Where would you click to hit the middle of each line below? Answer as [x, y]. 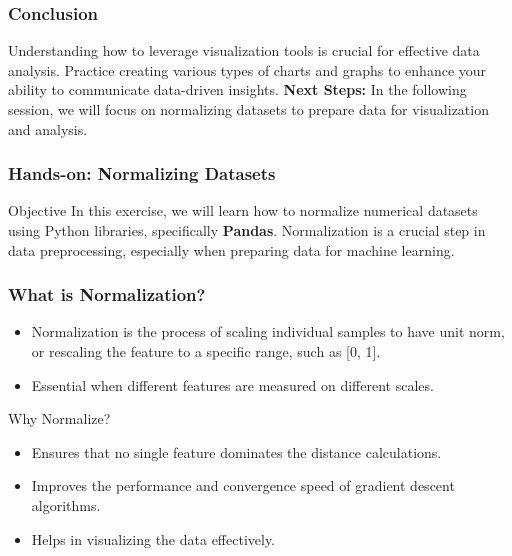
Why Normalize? [59, 418]
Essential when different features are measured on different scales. [232, 384]
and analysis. [48, 128]
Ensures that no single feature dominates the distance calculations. [236, 451]
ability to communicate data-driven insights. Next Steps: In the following [237, 89]
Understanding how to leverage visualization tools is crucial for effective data [244, 50]
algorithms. [66, 504]
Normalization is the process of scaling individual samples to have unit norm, [268, 331]
